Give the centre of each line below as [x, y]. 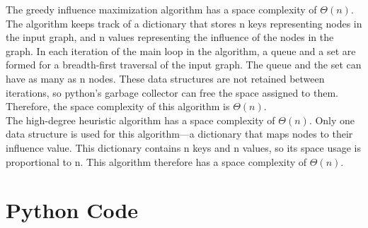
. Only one [332, 120]
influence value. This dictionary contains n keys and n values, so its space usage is [183, 147]
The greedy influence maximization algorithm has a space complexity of [161, 9]
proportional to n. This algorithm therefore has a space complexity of [156, 161]
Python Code [72, 210]
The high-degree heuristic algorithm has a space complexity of [140, 120]
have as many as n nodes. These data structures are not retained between [165, 78]
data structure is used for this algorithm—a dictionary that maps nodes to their [179, 134]
